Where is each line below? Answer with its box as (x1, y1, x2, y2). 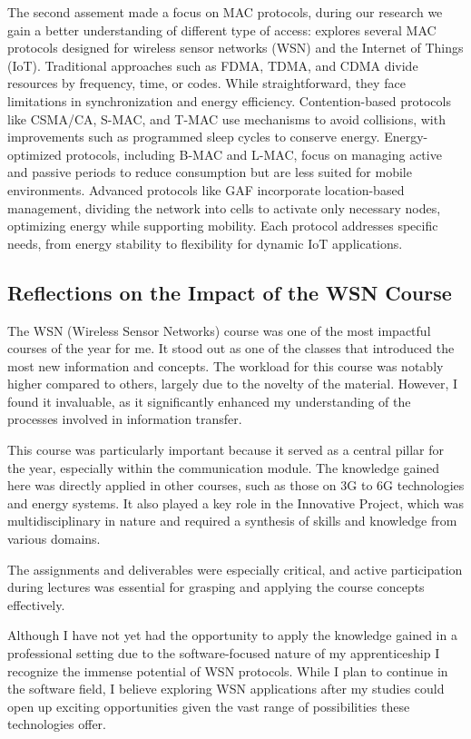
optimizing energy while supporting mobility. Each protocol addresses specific (7, 216, 438, 235)
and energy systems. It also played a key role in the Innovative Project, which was (7, 493, 465, 512)
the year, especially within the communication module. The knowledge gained (7, 458, 440, 477)
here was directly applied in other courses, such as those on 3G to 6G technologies (7, 476, 465, 495)
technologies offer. (7, 714, 106, 734)
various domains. (7, 529, 101, 548)
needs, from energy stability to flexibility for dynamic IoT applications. (7, 233, 403, 252)
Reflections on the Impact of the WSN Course (7, 278, 452, 306)
